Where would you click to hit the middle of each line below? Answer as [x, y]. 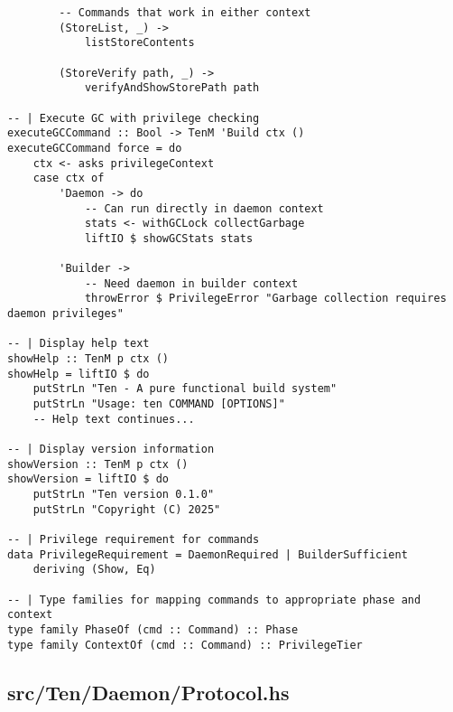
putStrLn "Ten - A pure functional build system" [185, 389]
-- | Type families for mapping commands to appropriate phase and [214, 600]
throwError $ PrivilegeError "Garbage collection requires [265, 299]
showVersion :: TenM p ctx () [98, 464]
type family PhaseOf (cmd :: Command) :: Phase [153, 629]
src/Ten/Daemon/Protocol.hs [148, 692]
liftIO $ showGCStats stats [169, 238]
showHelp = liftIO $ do [79, 374]
